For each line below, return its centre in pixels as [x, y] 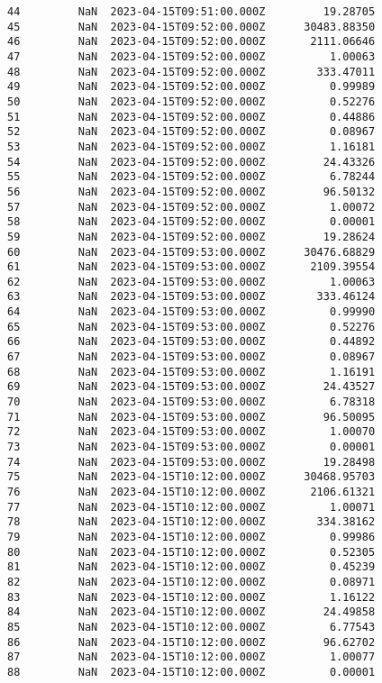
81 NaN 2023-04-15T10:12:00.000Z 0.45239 [191, 567]
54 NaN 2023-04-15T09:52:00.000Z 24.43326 [191, 162]
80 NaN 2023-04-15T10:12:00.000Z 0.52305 [191, 552]
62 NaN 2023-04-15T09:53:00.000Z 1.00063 [191, 282]
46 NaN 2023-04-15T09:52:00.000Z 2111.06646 [191, 42]
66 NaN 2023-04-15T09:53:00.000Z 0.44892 [191, 342]
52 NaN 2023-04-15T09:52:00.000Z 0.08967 [191, 132]
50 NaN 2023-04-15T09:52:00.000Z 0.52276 [191, 101]
